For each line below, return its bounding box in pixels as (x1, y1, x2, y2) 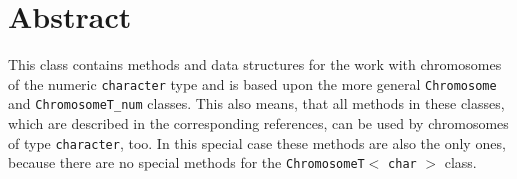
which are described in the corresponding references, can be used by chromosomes (8, 113, 509, 134)
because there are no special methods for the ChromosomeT (8, 152, 365, 173)
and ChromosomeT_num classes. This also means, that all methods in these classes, (8, 93, 505, 114)
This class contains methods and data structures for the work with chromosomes (8, 54, 502, 75)
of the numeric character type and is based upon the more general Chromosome (8, 73, 497, 94)
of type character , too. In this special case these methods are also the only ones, (8, 132, 506, 153)
